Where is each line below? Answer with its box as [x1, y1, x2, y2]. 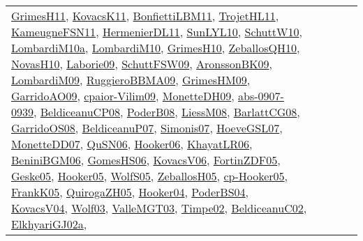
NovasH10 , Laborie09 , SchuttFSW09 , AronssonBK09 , [11, 56, 272, 72]
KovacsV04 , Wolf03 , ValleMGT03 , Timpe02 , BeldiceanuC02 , [11, 200, 307, 216]
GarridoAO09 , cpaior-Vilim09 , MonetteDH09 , [11, 88, 235, 104]
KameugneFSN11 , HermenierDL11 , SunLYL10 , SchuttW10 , [11, 24, 302, 40]
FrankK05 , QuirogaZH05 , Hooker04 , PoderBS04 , [11, 184, 249, 200]
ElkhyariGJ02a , [11, 216, 87, 232]
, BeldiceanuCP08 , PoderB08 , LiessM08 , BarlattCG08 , [34, 104, 300, 120]
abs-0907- [237, 88, 284, 104]
